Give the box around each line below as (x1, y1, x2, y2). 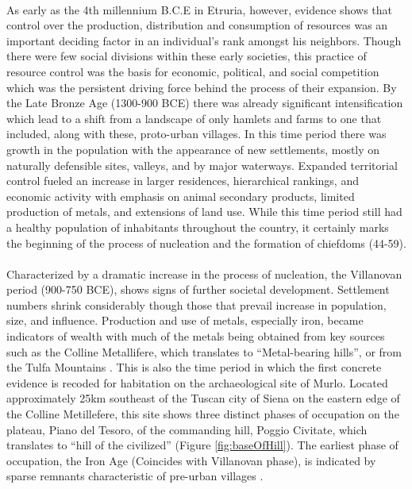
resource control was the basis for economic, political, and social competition (6, 63, 379, 79)
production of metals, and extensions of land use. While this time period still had (6, 203, 402, 220)
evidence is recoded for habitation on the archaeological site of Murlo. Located (6, 374, 388, 391)
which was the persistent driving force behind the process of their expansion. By (6, 79, 397, 95)
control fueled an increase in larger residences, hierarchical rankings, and (6, 172, 359, 189)
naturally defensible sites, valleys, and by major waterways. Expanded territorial (6, 156, 398, 173)
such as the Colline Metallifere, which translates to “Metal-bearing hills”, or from (6, 343, 402, 360)
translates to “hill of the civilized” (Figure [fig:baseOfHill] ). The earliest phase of (6, 437, 399, 453)
